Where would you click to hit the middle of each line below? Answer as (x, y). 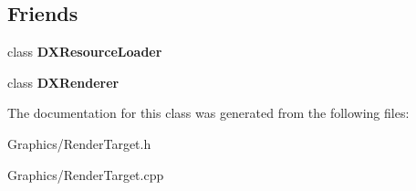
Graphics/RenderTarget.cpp (86, 174)
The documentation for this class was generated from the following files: (208, 113)
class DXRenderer (63, 82)
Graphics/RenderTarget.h (79, 143)
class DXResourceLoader (85, 52)
